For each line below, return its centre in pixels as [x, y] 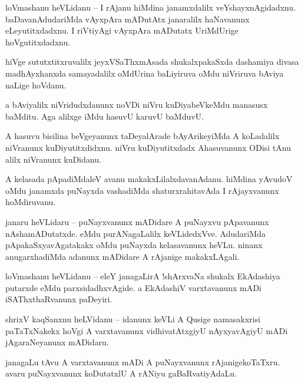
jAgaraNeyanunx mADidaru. [57, 342]
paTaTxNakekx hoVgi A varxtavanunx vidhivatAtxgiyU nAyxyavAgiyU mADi [147, 330]
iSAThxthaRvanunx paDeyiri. [59, 299]
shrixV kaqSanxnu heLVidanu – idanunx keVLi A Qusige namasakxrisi [133, 319]
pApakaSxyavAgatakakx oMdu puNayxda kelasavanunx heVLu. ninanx [134, 245]
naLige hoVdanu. [36, 85]
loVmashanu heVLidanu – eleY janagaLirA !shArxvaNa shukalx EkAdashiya [143, 276]
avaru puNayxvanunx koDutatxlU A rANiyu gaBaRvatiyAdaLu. [121, 373]
